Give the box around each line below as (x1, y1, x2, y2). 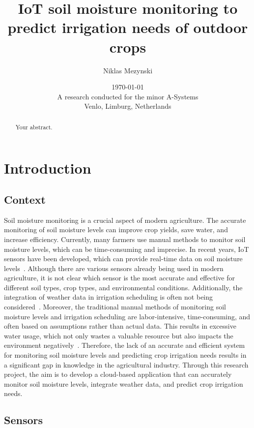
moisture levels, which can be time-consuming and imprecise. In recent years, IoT (4, 244, 249, 254)
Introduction (4, 158, 91, 178)
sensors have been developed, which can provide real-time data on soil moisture (4, 253, 243, 264)
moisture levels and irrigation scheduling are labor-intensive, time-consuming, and (4, 311, 251, 321)
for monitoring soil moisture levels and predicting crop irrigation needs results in (4, 350, 247, 360)
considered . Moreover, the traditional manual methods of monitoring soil (4, 302, 226, 312)
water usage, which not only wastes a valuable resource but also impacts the (4, 330, 233, 340)
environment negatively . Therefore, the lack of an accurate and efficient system (4, 340, 245, 350)
